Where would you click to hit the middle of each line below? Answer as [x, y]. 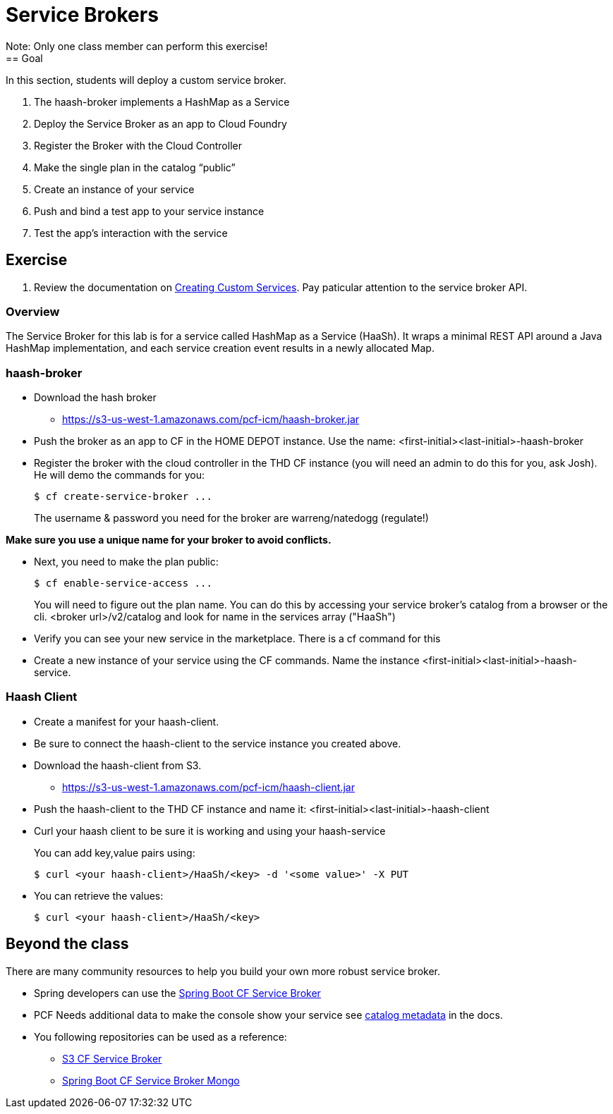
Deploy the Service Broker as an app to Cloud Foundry [160, 123]
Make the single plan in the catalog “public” [135, 167]
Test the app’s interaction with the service [131, 233]
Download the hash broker [95, 398]
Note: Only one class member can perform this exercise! [137, 46]
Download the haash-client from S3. [118, 765]
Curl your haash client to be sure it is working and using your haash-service [210, 831]
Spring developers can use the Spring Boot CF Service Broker [177, 993]
